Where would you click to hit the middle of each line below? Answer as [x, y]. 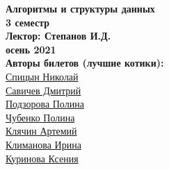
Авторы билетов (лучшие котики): [85, 63]
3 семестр [27, 22]
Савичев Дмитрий [43, 90]
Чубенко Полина [40, 117]
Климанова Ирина [43, 144]
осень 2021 [31, 49]
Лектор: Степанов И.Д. [58, 36]
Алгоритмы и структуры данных [80, 8]
